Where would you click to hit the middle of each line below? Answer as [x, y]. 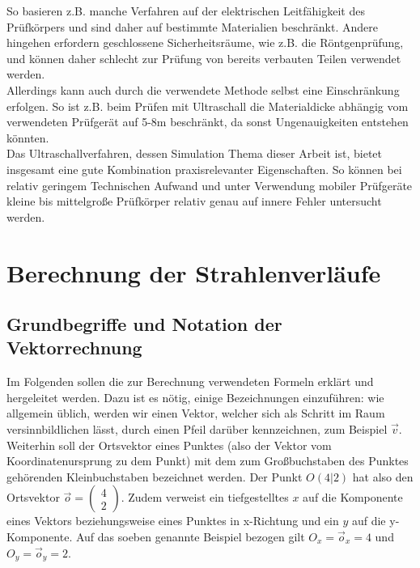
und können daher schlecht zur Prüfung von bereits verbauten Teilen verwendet [204, 58]
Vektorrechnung [74, 348]
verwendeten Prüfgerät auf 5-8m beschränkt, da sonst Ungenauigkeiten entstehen [208, 122]
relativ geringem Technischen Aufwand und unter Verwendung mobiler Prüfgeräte [210, 185]
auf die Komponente [353, 497]
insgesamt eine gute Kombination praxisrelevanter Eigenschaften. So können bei [204, 169]
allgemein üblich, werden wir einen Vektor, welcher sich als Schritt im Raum [196, 413]
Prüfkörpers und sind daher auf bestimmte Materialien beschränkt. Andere [192, 26]
